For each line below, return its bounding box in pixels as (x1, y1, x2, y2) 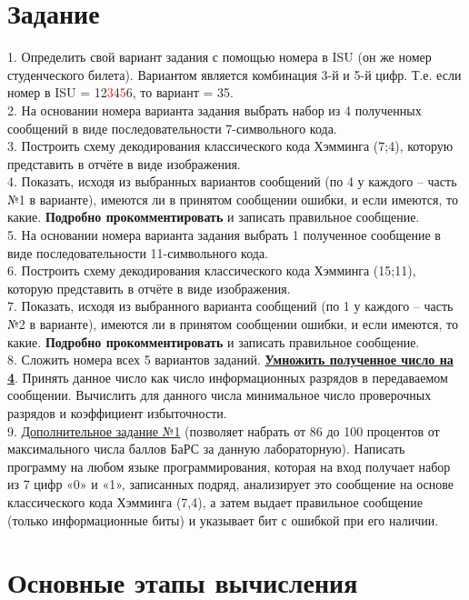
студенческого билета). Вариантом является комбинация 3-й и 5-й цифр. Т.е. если (7, 65, 462, 84)
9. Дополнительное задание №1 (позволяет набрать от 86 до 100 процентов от (7, 421, 440, 440)
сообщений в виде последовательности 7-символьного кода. (7, 118, 337, 137)
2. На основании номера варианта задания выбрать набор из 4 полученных (7, 100, 422, 119)
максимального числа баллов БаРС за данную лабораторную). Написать (7, 439, 405, 458)
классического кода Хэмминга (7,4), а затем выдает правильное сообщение (7, 492, 423, 511)
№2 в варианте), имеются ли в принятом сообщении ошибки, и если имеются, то (7, 315, 458, 334)
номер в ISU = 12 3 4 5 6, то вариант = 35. (7, 83, 234, 102)
